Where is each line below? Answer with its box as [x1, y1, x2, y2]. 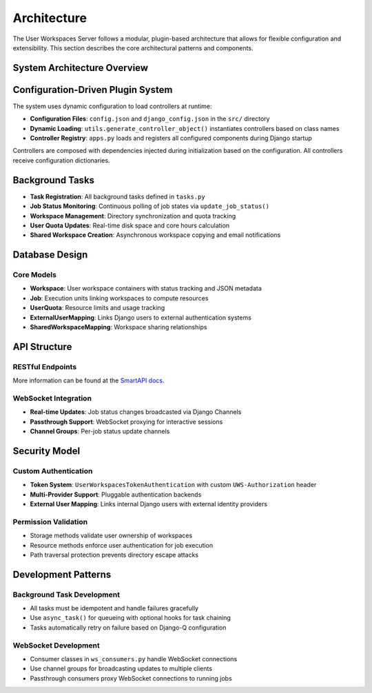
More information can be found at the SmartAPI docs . [12, 376, 165, 385]
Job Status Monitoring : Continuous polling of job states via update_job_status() [30, 202, 270, 210]
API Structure [12, 341, 72, 353]
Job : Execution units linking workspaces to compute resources [30, 293, 209, 302]
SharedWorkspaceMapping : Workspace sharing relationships [30, 323, 207, 331]
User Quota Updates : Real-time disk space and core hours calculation [30, 221, 230, 229]
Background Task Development [12, 590, 121, 599]
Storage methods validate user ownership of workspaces [30, 531, 193, 540]
